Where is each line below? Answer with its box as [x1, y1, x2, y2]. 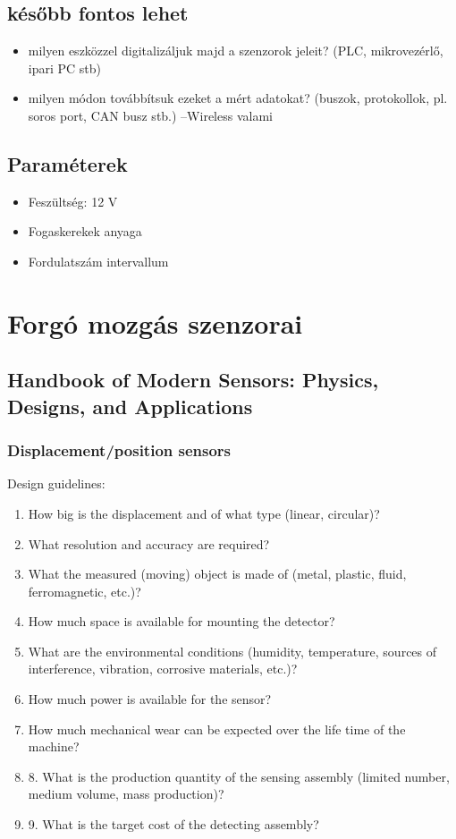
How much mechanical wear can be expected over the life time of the [28, 719, 406, 738]
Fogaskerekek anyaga [28, 222, 142, 241]
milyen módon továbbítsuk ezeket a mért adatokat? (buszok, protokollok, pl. [28, 89, 448, 107]
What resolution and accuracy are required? [28, 534, 270, 553]
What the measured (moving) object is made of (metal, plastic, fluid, [28, 564, 407, 583]
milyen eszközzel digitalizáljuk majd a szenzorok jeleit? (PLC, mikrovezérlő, [28, 41, 443, 60]
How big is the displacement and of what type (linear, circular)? [28, 504, 380, 522]
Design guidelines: [7, 474, 106, 493]
